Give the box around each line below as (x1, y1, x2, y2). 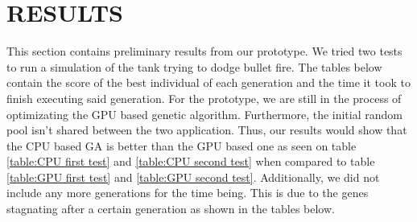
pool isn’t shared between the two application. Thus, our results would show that (6, 121, 407, 138)
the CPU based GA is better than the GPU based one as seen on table (6, 137, 357, 154)
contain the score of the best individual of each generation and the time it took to (6, 74, 411, 91)
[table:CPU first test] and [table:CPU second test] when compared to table (6, 153, 375, 170)
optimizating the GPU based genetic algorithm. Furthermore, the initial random (6, 105, 403, 122)
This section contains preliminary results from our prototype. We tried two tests (6, 43, 403, 60)
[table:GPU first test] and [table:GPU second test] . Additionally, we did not (6, 168, 380, 185)
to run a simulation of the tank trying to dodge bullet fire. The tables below (6, 58, 382, 75)
